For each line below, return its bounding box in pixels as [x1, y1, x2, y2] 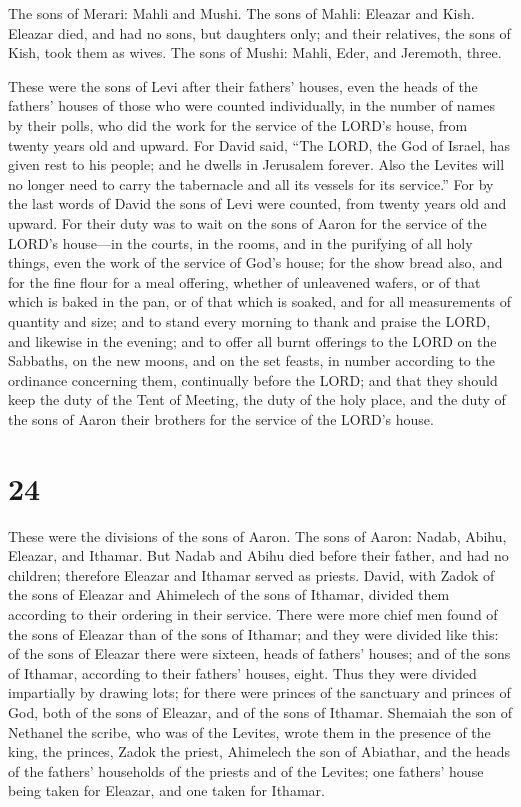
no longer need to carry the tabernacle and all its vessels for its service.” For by [8, 173, 494, 194]
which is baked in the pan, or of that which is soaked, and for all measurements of [8, 291, 511, 312]
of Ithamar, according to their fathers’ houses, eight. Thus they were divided [8, 662, 477, 683]
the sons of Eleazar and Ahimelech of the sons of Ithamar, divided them [8, 584, 450, 605]
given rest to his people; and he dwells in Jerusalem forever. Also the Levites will [8, 154, 505, 175]
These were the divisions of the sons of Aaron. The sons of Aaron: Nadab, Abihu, [8, 525, 507, 546]
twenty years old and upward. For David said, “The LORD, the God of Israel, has [8, 134, 511, 155]
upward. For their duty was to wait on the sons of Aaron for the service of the [8, 212, 487, 233]
